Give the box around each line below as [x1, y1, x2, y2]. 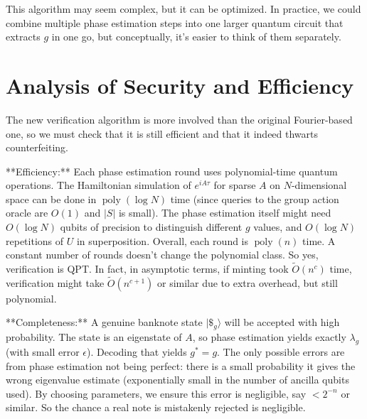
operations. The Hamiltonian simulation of [6, 178, 191, 192]
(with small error [6, 344, 80, 359]
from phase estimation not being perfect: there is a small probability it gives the [6, 358, 356, 373]
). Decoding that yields [87, 344, 187, 359]
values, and [253, 219, 302, 234]
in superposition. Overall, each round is [76, 233, 249, 248]
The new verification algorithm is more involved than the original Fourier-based [6, 111, 353, 126]
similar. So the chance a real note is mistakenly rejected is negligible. [6, 400, 306, 415]
